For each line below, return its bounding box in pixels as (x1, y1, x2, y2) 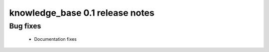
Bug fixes (9, 22, 41, 30)
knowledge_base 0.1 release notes (9, 7, 154, 18)
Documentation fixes (34, 36, 77, 42)
